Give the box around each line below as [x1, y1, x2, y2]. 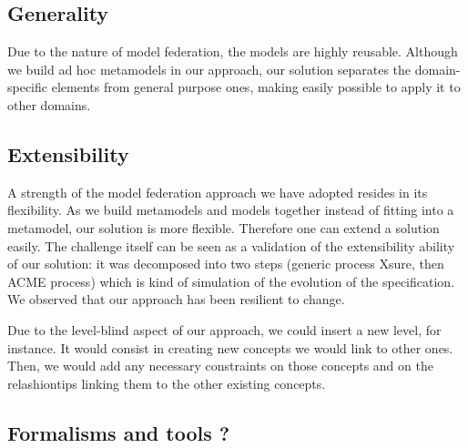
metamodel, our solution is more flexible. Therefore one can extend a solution [7, 218, 440, 237]
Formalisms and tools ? [7, 418, 230, 446]
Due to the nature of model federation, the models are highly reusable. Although [7, 42, 458, 61]
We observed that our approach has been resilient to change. [7, 290, 345, 309]
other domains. [7, 95, 91, 114]
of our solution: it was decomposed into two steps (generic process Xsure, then [7, 254, 444, 273]
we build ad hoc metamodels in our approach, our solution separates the [7, 59, 412, 78]
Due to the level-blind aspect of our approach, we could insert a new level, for [7, 320, 442, 339]
